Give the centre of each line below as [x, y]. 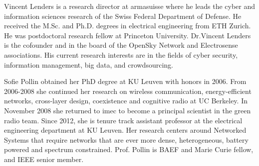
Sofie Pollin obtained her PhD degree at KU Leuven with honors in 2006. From [125, 81]
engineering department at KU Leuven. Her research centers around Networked [125, 130]
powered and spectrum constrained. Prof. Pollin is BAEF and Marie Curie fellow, [129, 149]
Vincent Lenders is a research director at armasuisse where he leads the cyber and [130, 6]
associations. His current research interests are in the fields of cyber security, [121, 54]
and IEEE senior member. [44, 159]
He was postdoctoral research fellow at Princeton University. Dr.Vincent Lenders [128, 35]
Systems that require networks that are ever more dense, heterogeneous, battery [126, 139]
